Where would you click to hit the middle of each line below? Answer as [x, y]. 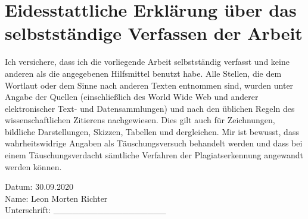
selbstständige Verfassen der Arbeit [154, 33]
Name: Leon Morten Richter [56, 198]
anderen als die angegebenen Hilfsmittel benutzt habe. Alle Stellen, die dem [143, 73]
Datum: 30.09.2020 [39, 187]
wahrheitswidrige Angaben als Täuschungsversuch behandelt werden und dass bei [154, 143]
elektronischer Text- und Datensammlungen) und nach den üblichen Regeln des [150, 108]
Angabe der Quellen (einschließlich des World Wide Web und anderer [132, 97]
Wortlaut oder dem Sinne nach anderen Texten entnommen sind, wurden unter [149, 85]
